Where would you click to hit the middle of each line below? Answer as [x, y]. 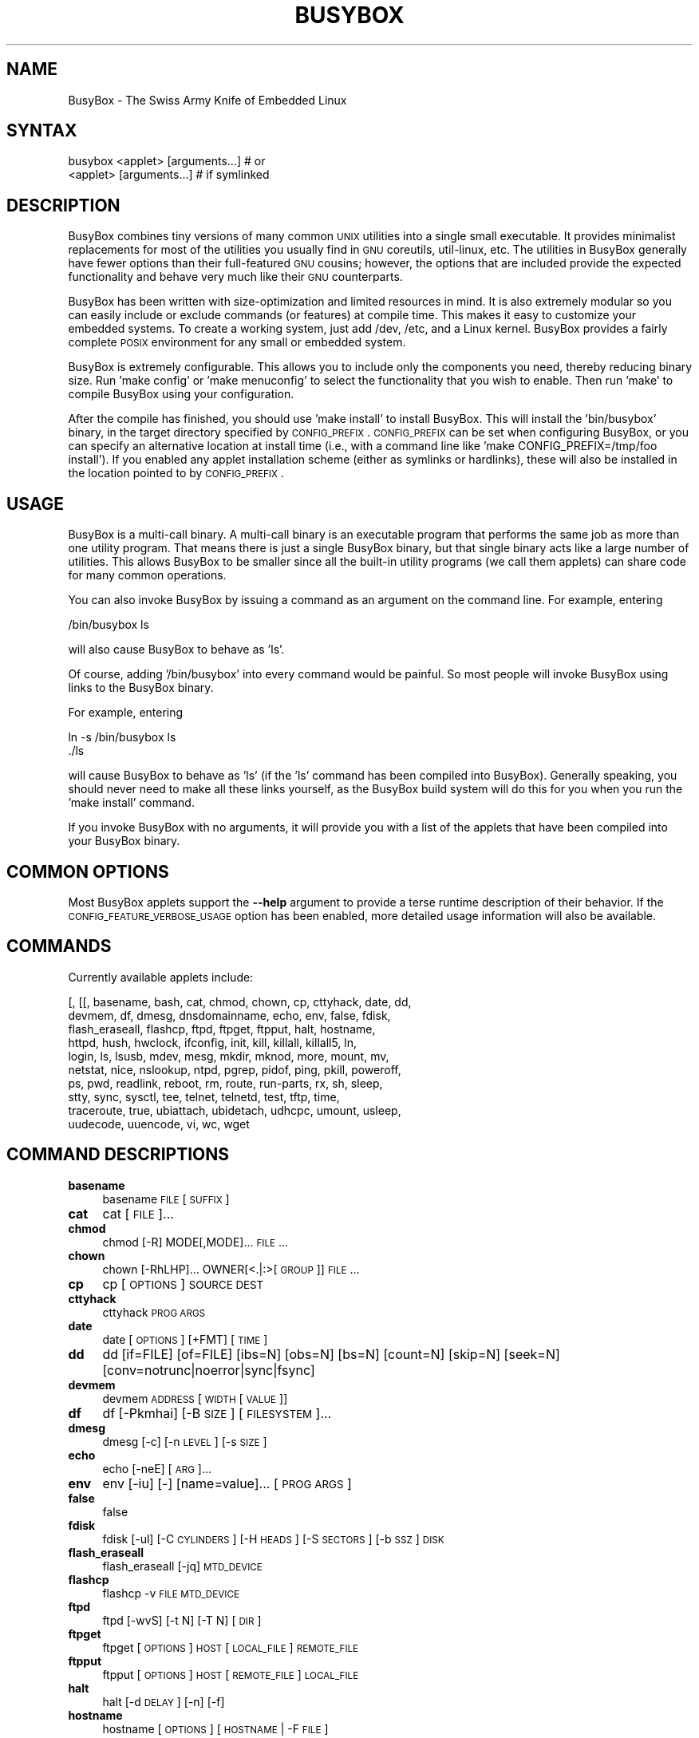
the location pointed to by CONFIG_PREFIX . [176, 473]
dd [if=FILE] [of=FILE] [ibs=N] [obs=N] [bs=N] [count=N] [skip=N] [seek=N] [331, 1354]
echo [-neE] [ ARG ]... [157, 1468]
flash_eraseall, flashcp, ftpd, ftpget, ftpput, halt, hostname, [222, 1029]
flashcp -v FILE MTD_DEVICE [171, 1593]
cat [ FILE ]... [138, 1213]
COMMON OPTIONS [88, 871]
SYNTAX [42, 131]
